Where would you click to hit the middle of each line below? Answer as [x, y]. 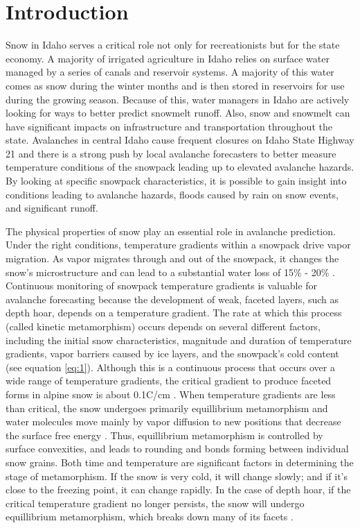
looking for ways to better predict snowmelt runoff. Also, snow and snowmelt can [178, 113]
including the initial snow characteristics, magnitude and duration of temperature [179, 340]
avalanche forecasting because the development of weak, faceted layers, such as [172, 299]
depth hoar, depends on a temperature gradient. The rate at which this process [174, 313]
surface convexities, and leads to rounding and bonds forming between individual [177, 449]
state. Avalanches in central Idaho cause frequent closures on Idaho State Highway [180, 140]
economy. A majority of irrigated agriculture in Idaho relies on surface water [168, 58]
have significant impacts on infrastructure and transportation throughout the [169, 126]
